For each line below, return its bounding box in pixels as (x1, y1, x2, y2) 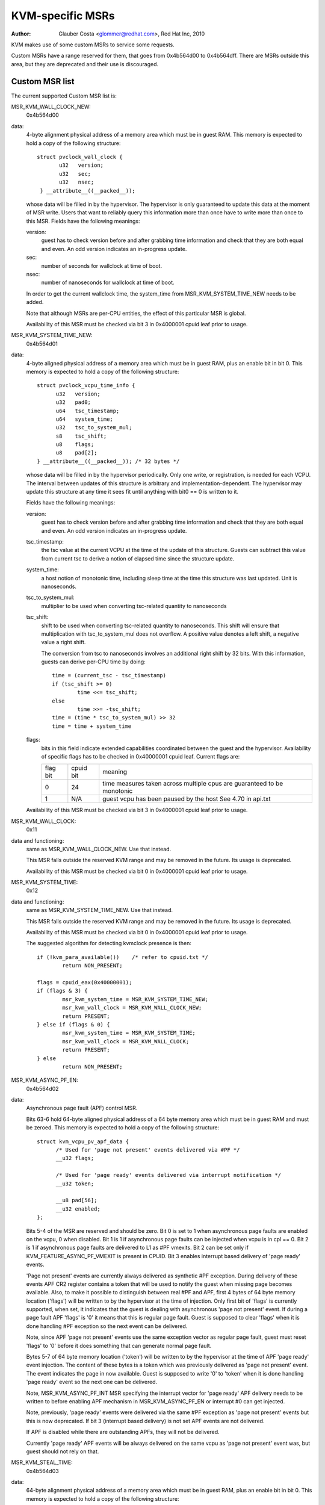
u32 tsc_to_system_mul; (55, 424, 132, 431)
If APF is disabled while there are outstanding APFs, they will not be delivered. (26, 1429, 220, 1436)
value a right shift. (41, 639, 86, 646)
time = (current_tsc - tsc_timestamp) (52, 672, 167, 679)
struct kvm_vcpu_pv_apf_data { (37, 1138, 129, 1145)
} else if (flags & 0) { (37, 1021, 110, 1028)
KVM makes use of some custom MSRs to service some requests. (11, 41, 175, 48)
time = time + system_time (52, 722, 132, 730)
